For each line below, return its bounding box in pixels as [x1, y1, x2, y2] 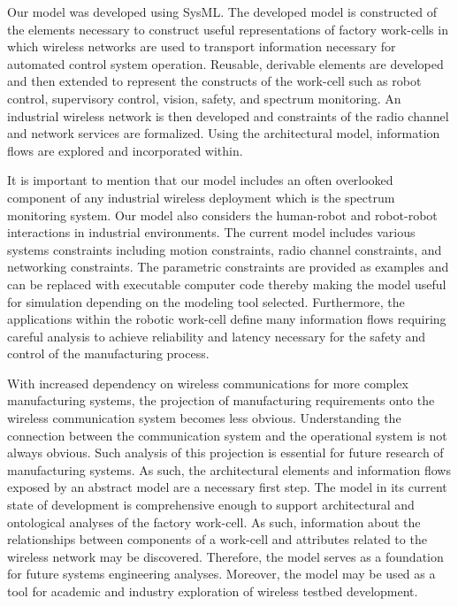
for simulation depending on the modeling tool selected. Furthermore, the [7, 292, 405, 311]
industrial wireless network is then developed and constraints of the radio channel [7, 106, 449, 125]
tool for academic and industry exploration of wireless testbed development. [7, 582, 418, 600]
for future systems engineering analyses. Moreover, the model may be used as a [7, 564, 436, 583]
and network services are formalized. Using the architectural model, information [7, 124, 440, 142]
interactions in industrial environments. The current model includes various [7, 223, 416, 242]
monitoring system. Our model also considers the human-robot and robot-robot [7, 205, 438, 224]
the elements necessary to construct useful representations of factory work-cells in [7, 19, 448, 38]
